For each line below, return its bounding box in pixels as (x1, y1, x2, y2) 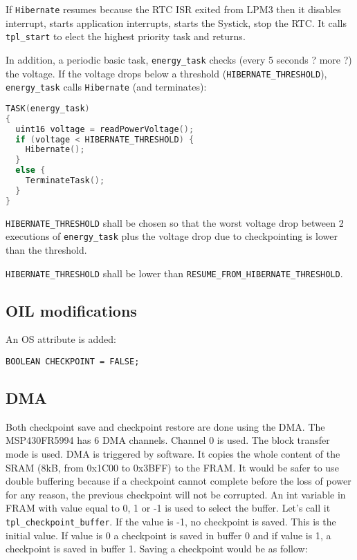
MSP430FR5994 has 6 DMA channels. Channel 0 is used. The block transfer (6, 433, 330, 447)
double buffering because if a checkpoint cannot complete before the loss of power (6, 474, 351, 488)
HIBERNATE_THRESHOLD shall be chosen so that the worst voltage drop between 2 (6, 215, 344, 230)
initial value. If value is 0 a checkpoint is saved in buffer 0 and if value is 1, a (6, 528, 331, 542)
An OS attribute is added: (6, 332, 116, 346)
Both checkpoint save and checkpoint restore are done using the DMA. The (6, 419, 325, 433)
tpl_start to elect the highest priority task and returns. (6, 29, 246, 44)
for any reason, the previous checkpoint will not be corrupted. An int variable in (6, 487, 346, 501)
